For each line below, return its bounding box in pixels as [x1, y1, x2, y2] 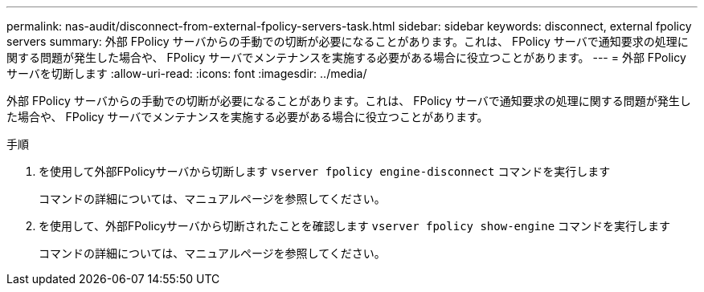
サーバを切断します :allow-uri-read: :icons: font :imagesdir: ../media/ [6, 67, 367, 80]
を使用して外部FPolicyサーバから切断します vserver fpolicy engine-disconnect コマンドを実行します [39, 164, 611, 178]
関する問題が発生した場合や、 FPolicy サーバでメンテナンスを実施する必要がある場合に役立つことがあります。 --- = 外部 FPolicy [6, 51, 686, 64]
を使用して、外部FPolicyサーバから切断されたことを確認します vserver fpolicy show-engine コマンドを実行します [39, 219, 671, 233]
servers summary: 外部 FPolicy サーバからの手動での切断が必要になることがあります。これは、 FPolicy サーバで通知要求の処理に [6, 34, 689, 48]
